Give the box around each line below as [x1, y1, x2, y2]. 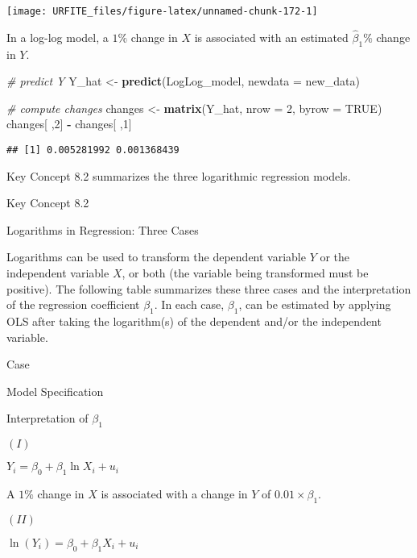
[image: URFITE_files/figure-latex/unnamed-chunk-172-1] [6, 6, 318, 17]
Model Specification [6, 382, 104, 399]
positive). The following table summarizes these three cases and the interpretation [6, 280, 411, 297]
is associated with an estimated [194, 28, 349, 45]
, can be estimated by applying [238, 296, 391, 313]
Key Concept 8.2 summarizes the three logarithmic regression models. [6, 167, 351, 184]
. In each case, [154, 296, 225, 313]
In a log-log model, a [6, 28, 109, 45]
